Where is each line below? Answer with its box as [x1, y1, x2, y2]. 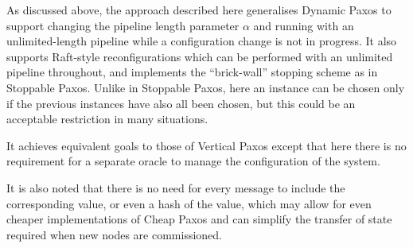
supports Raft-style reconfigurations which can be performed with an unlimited [6, 48, 393, 64]
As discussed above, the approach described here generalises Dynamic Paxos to [6, 2, 392, 17]
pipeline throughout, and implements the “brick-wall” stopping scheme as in [6, 64, 378, 80]
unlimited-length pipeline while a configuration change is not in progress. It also [6, 33, 397, 49]
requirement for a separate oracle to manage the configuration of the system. [6, 153, 380, 169]
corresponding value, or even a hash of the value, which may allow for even [6, 195, 372, 211]
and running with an [253, 17, 354, 33]
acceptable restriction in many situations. [6, 110, 208, 127]
